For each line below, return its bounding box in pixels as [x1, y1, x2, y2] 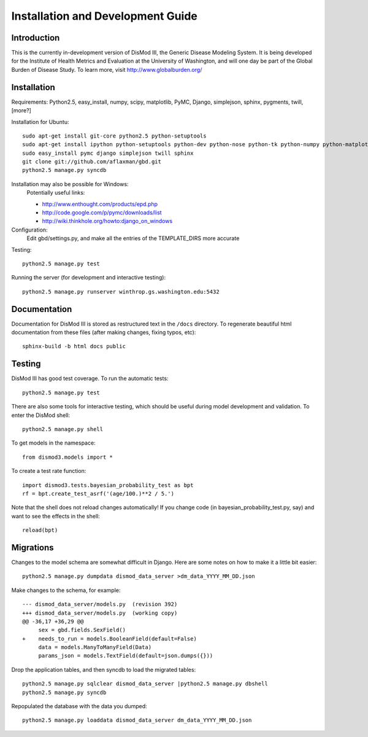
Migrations [11, 542, 55, 553]
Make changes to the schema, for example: [11, 587, 121, 594]
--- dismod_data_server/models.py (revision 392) [22, 601, 178, 608]
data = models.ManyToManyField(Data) [38, 644, 152, 651]
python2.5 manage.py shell [22, 426, 104, 432]
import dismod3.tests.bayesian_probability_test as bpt [22, 482, 194, 488]
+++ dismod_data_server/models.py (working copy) [22, 609, 178, 617]
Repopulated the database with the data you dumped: [11, 703, 147, 710]
